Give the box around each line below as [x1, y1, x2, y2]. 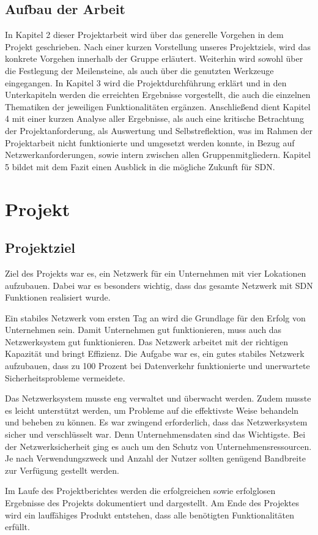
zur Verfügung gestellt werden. [5, 463, 119, 476]
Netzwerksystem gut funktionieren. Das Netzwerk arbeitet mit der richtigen [5, 335, 289, 348]
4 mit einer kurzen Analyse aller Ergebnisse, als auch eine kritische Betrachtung [5, 112, 305, 125]
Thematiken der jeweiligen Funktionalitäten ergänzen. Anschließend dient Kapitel [5, 100, 311, 113]
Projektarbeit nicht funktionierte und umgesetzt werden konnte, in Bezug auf [5, 136, 295, 149]
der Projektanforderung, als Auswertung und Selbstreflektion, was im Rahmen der [5, 124, 313, 137]
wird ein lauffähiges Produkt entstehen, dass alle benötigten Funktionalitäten [5, 508, 294, 521]
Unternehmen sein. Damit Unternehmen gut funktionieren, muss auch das [5, 323, 282, 336]
